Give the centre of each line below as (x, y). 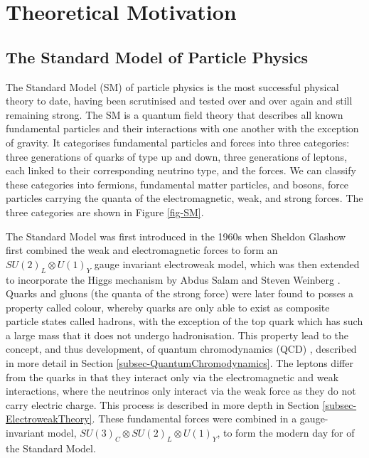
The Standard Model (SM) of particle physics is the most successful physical (172, 86)
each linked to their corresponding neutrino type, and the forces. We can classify (181, 170)
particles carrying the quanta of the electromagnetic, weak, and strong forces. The (184, 198)
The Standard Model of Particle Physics (157, 57)
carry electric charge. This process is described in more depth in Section (162, 404)
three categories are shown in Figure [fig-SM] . (105, 212)
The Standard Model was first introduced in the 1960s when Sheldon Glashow (176, 236)
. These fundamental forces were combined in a (194, 419)
